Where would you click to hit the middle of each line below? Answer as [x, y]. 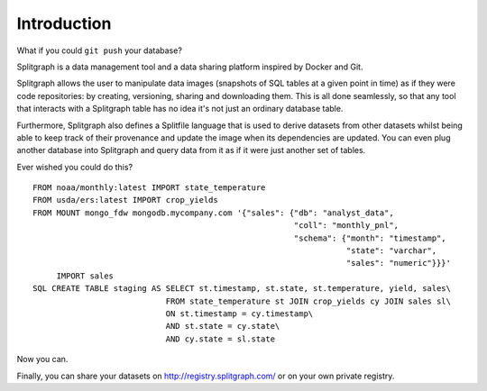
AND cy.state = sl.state [220, 339]
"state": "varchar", [391, 251]
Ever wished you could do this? [75, 167]
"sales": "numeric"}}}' [398, 263]
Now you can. [42, 359]
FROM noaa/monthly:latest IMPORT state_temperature [149, 188]
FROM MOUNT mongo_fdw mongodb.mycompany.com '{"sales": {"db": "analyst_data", [213, 213]
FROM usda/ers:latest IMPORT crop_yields [125, 200]
